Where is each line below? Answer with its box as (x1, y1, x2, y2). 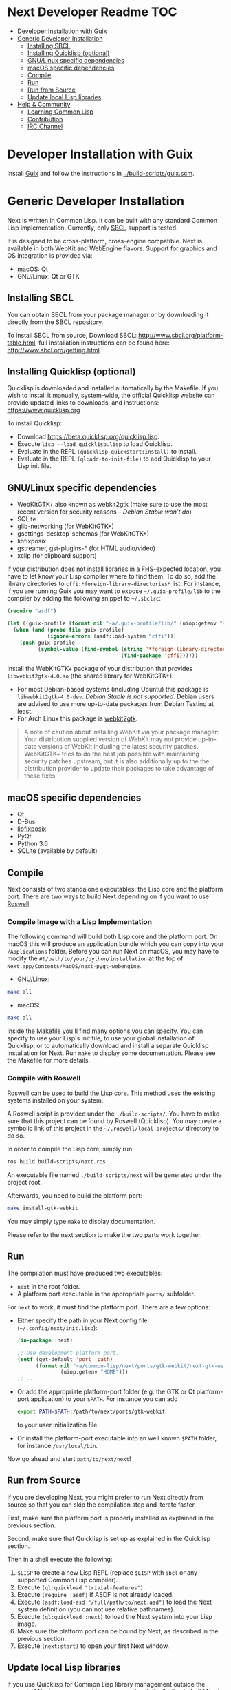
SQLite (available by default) (16, 847, 98, 855)
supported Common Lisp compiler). (16, 1576, 118, 1584)
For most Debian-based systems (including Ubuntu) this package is (16, 685, 208, 694)
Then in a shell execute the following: (7, 1555, 113, 1563)
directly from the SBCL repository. (7, 318, 104, 326)
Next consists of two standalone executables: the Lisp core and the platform (7, 885, 223, 893)
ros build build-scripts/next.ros (7, 1158, 107, 1165)
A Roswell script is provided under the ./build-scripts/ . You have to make (7, 1109, 220, 1118)
